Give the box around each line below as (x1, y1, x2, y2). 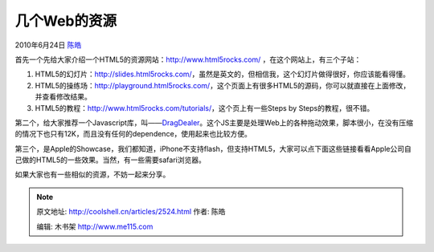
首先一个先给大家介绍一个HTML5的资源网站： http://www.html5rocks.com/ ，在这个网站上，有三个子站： (14, 55, 362, 64)
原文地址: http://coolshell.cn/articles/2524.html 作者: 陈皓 (36, 207, 226, 217)
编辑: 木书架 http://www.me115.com (36, 222, 154, 231)
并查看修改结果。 (35, 92, 92, 102)
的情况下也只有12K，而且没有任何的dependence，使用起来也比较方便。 (14, 129, 252, 139)
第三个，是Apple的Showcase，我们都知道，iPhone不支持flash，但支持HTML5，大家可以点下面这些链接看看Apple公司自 (14, 144, 411, 153)
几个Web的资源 (14, 12, 117, 30)
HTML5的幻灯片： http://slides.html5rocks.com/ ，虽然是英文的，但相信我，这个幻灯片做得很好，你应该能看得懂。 (35, 69, 410, 79)
